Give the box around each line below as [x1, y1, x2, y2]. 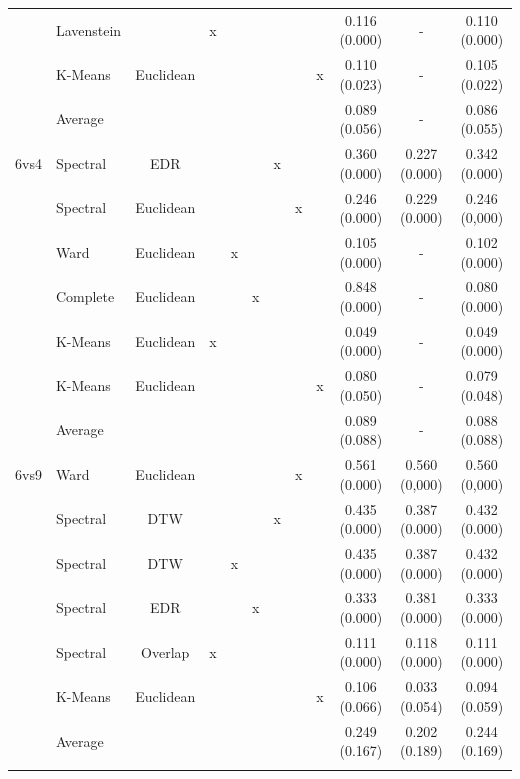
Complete [55, 286, 115, 307]
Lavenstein [55, 19, 122, 40]
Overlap [141, 641, 190, 662]
